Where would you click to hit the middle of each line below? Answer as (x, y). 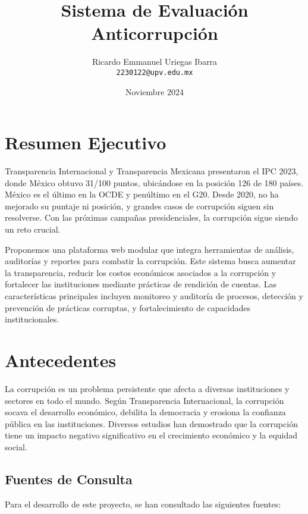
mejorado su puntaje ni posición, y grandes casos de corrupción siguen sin (139, 206)
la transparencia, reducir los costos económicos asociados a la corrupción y (141, 272)
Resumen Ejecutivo (86, 142)
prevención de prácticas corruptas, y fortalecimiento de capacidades (128, 307)
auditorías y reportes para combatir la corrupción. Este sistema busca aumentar (150, 261)
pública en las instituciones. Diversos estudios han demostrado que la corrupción (151, 423)
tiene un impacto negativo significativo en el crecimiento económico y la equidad (151, 435)
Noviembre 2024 (155, 91)
